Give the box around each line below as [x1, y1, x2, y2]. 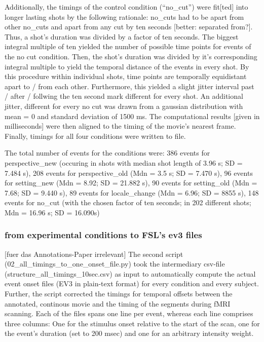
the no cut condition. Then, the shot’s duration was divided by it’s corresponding [5, 51, 257, 61]
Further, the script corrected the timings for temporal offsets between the [5, 288, 233, 299]
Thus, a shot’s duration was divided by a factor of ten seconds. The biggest [5, 31, 239, 42]
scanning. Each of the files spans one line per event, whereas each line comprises [5, 308, 253, 319]
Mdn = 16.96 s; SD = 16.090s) [5, 207, 100, 217]
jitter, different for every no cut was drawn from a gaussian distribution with [5, 100, 243, 111]
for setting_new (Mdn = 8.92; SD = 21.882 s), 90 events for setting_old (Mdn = [5, 177, 257, 188]
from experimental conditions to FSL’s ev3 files [5, 229, 202, 241]
